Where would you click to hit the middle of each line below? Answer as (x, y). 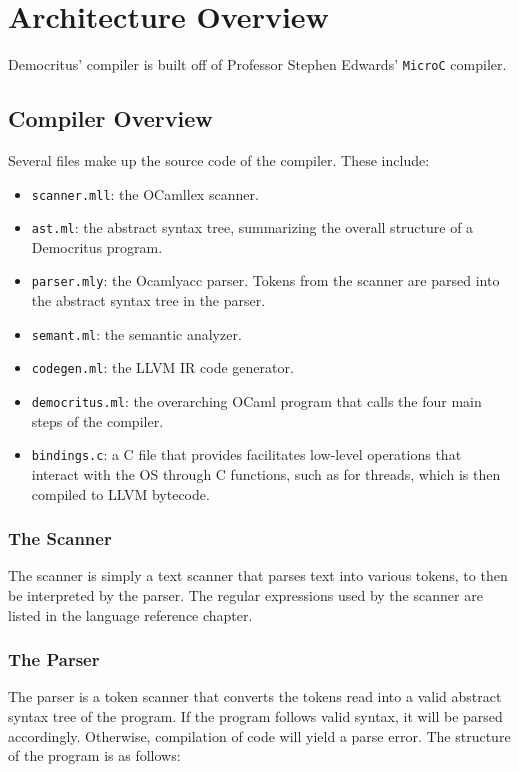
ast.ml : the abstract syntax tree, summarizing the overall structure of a (252, 227)
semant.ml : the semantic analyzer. (136, 333)
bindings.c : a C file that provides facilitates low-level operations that (246, 454)
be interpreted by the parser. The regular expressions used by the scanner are (245, 594)
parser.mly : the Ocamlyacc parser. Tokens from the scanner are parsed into (265, 280)
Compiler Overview (110, 118)
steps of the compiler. (97, 420)
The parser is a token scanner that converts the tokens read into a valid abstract (255, 696)
